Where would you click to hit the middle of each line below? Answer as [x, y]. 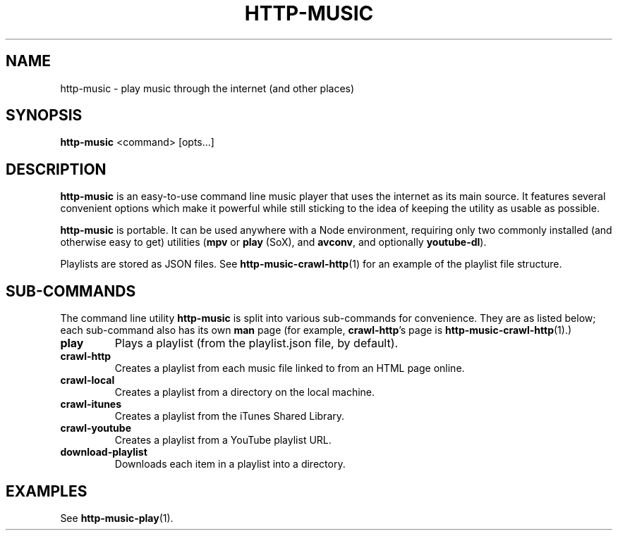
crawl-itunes [91, 404]
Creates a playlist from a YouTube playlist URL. [223, 440]
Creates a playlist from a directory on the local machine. [245, 392]
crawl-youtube [96, 428]
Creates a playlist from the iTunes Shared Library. [230, 416]
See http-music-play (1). [117, 518]
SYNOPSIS [44, 116]
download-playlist [104, 452]
